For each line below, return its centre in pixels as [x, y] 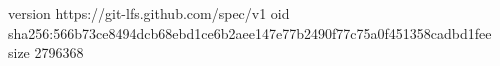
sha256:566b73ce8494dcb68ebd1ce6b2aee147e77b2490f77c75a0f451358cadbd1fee [250, 32]
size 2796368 [46, 52]
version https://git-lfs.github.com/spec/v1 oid [149, 13]
